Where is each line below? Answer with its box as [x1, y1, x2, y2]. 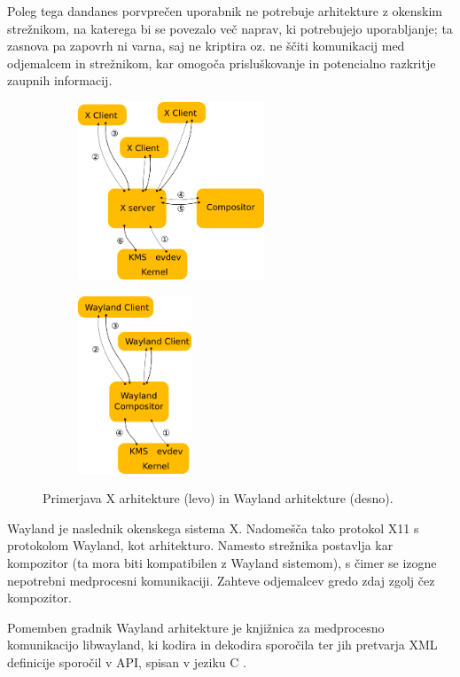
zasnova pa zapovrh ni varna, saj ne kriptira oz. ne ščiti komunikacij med [7, 36, 405, 55]
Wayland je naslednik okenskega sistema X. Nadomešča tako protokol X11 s [7, 518, 419, 537]
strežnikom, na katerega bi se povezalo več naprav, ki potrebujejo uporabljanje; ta [7, 19, 453, 37]
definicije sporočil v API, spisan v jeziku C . [7, 652, 246, 671]
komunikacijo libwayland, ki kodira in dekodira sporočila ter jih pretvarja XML [7, 635, 438, 654]
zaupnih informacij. [7, 71, 113, 90]
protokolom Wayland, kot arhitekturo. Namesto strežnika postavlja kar [7, 536, 394, 555]
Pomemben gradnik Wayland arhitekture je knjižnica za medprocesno [7, 618, 385, 636]
